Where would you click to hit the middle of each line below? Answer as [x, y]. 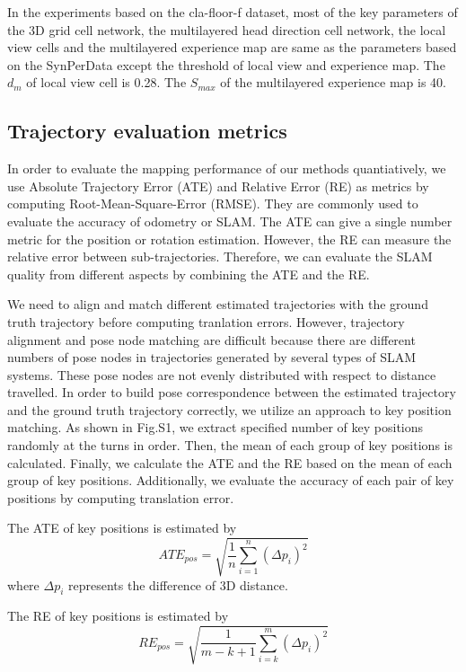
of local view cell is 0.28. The [106, 82]
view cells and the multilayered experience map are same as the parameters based [232, 47]
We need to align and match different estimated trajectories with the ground [218, 304]
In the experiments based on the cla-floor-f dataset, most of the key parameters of [233, 12]
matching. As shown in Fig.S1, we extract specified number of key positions [215, 427]
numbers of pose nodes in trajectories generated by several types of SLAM [212, 357]
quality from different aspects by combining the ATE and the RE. [189, 274]
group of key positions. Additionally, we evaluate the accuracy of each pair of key [231, 480]
